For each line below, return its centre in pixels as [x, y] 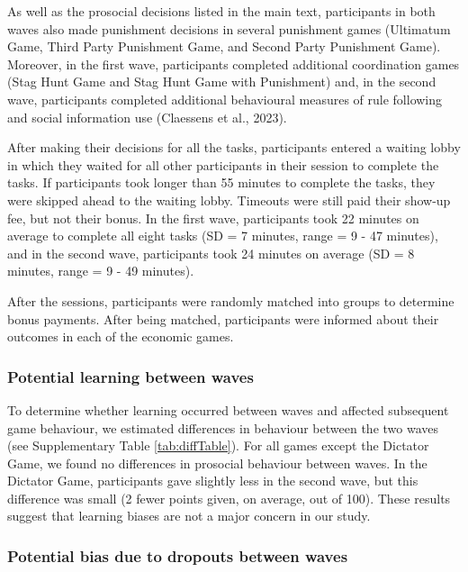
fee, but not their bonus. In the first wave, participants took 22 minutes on [213, 218]
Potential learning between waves [130, 376]
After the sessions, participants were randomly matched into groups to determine [231, 300]
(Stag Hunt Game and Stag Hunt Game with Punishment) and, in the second [222, 82]
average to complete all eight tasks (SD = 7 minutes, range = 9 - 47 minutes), [223, 236]
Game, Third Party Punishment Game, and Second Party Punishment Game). [224, 46]
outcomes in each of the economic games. [121, 336]
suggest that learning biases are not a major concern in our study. [189, 516]
